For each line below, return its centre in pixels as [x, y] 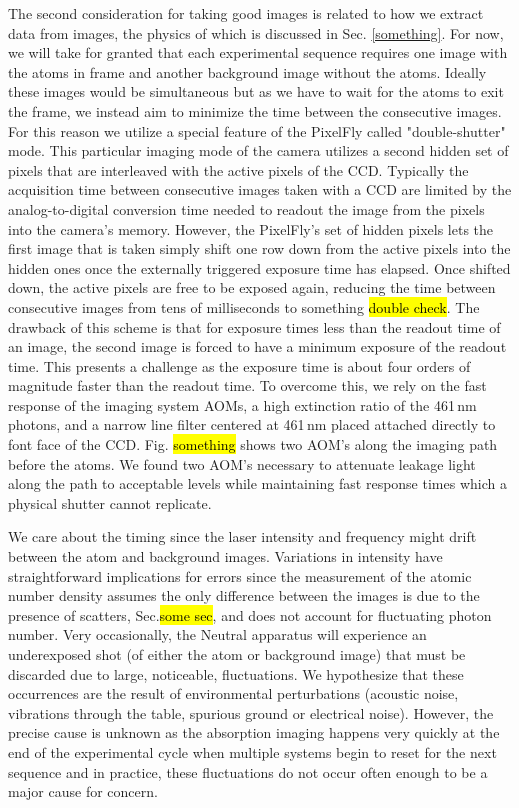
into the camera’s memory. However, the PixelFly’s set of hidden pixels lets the [251, 228]
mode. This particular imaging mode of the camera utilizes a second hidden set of [258, 150]
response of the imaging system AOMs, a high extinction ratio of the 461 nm [242, 404]
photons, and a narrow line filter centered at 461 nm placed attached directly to [252, 424]
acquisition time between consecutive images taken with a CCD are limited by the [260, 189]
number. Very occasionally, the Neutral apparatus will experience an [217, 634]
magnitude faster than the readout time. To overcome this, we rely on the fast [247, 385]
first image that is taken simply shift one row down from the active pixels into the [259, 248]
